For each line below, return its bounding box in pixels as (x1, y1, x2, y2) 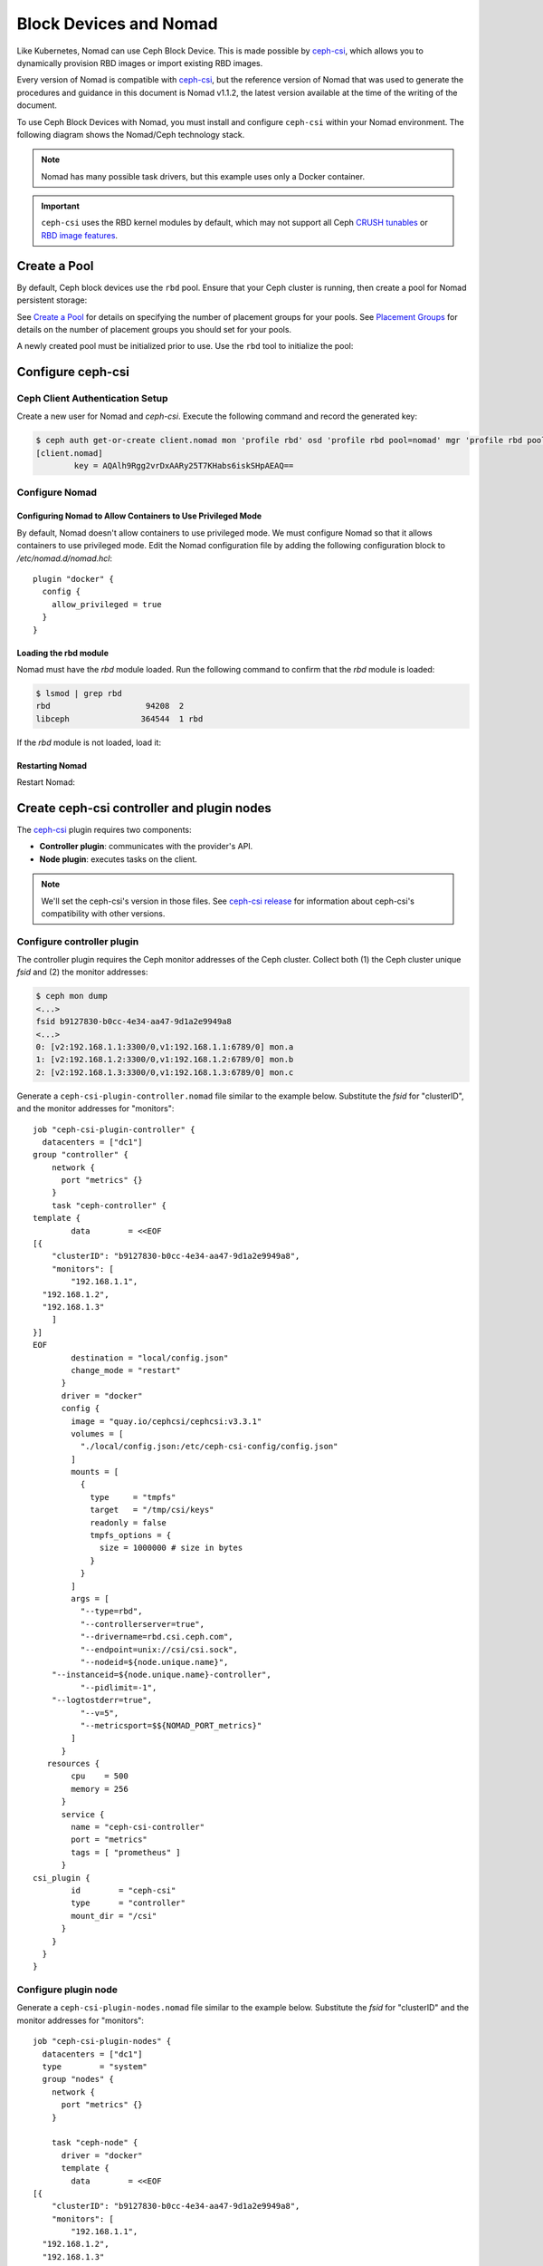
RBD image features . (41, 229, 118, 240)
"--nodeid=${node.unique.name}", (80, 1657, 229, 1667)
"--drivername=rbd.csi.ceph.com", (80, 1632, 234, 1642)
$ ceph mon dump (35, 991, 109, 1002)
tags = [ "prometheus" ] (71, 1847, 181, 1857)
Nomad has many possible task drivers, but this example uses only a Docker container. (41, 170, 366, 181)
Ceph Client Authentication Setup (16, 392, 168, 405)
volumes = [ (71, 1428, 124, 1438)
